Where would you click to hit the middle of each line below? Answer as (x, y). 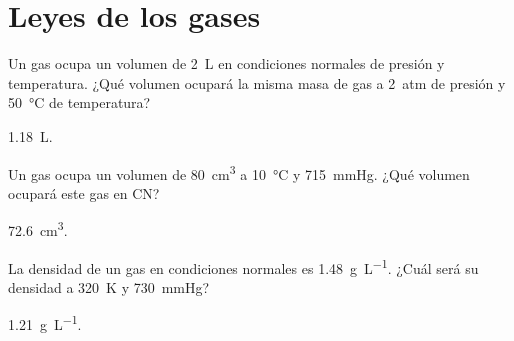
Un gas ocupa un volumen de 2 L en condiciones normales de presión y (226, 63)
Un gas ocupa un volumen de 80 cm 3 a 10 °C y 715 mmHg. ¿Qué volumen (239, 172)
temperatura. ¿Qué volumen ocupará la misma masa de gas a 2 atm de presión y (257, 82)
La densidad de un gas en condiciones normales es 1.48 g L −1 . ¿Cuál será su (243, 266)
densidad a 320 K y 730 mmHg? (109, 286)
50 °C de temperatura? (79, 102)
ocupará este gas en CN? (84, 192)
